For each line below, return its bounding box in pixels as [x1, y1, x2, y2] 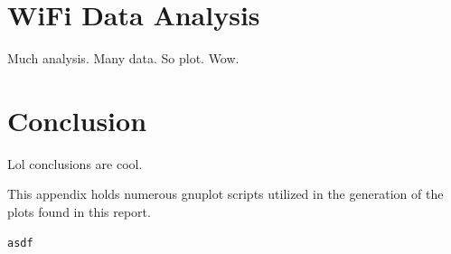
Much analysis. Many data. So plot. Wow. [7, 49, 240, 68]
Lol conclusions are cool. [7, 154, 143, 173]
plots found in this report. [7, 202, 151, 221]
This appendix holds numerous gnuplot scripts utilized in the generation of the [7, 184, 444, 203]
